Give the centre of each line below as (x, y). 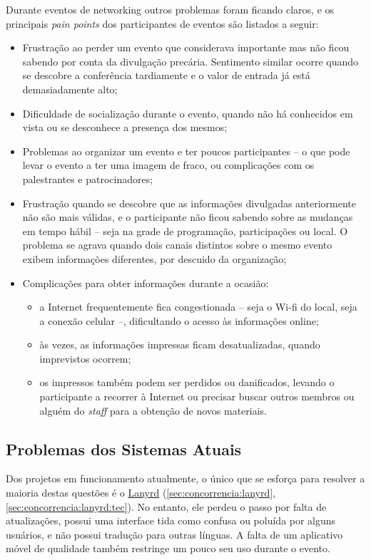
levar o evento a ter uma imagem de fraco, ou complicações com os (168, 165)
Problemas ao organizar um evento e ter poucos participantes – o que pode (186, 151)
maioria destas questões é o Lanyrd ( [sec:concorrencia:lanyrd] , (141, 493)
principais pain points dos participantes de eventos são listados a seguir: (162, 23)
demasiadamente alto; (70, 89)
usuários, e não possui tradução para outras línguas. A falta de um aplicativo (174, 534)
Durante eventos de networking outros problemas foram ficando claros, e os (170, 9)
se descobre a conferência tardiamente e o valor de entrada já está (166, 75)
